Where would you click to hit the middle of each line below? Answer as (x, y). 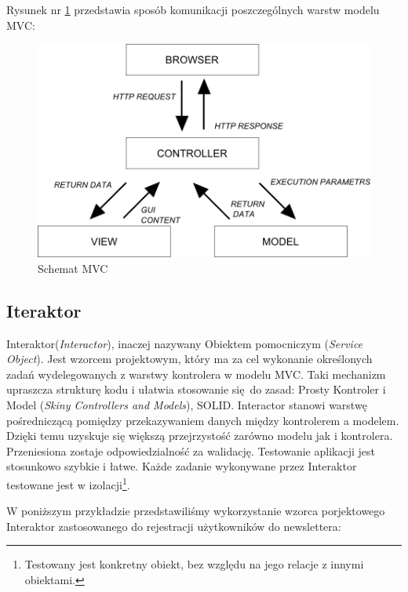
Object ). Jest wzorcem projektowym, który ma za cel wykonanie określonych (189, 359)
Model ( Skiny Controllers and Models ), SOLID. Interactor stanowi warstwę (187, 404)
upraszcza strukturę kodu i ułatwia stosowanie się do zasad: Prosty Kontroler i (196, 389)
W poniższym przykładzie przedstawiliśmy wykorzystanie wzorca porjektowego (196, 511)
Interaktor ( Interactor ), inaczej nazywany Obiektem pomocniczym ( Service (185, 343)
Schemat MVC (73, 268)
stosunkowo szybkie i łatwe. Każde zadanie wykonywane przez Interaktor (182, 466)
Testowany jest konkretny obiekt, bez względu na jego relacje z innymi (194, 564)
